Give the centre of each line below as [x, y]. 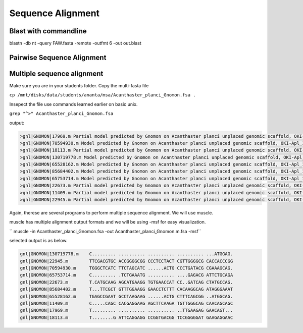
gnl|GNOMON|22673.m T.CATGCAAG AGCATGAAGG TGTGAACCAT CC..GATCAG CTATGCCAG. [127, 282]
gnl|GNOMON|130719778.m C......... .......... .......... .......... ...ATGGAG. [127, 254]
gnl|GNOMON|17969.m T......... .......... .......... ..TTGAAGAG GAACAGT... [127, 311]
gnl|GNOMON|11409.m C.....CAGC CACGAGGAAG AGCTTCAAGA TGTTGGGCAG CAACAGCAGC [127, 303]
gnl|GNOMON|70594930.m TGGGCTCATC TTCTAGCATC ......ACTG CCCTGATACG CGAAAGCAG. [127, 268]
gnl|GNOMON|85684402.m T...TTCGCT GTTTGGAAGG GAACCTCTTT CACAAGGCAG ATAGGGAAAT [127, 289]
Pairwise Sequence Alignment [58, 57]
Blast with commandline [48, 31]
